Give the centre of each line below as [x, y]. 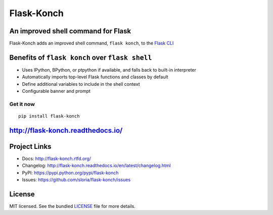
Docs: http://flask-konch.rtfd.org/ [56, 158]
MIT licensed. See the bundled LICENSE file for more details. [73, 206]
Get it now [22, 104]
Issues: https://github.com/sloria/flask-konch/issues [76, 180]
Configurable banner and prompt [56, 91]
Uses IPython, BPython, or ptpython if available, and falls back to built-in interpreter [109, 70]
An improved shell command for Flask [70, 31]
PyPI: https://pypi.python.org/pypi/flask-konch [70, 173]
